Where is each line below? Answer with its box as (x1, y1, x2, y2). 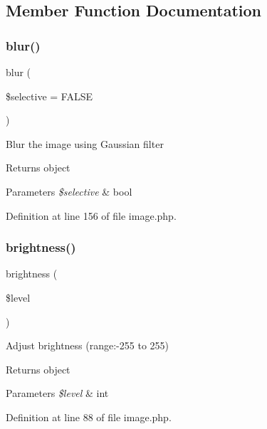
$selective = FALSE (6, 88, 93, 103)
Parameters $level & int (6, 386, 109, 401)
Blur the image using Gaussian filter (6, 136, 164, 151)
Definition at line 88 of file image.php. (6, 409, 172, 424)
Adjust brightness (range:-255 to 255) (6, 338, 169, 353)
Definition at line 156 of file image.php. (6, 208, 177, 223)
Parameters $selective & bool (6, 184, 132, 198)
